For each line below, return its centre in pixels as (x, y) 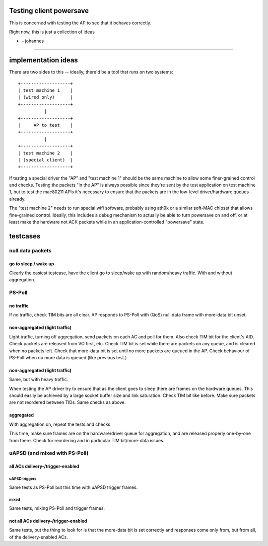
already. (17, 199)
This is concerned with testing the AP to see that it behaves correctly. (80, 23)
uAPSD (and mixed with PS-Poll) (49, 453)
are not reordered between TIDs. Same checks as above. (67, 402)
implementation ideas (43, 60)
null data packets (30, 250)
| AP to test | (46, 125)
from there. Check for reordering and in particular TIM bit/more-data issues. (87, 440)
